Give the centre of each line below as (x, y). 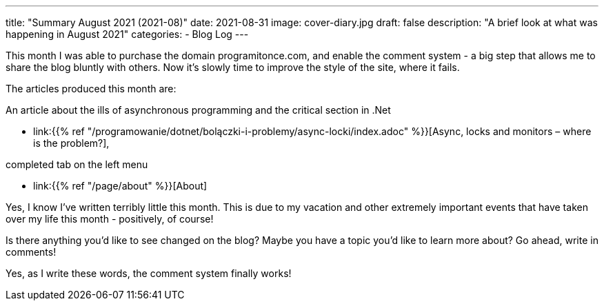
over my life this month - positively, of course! (110, 219)
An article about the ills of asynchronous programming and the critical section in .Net (198, 110)
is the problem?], (71, 143)
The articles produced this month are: (91, 89)
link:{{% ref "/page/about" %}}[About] (120, 186)
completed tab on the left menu (77, 164)
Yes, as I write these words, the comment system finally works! (149, 273)
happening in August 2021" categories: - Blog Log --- (127, 34)
